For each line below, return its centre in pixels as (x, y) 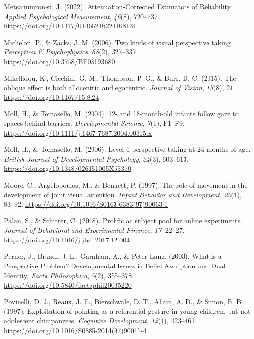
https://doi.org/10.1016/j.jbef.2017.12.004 (67, 239)
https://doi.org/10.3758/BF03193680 (59, 61)
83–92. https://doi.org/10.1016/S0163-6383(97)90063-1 (86, 204)
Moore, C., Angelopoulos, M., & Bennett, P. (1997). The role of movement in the (126, 184)
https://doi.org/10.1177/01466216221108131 (70, 26)
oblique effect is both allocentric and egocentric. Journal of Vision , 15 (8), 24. (120, 87)
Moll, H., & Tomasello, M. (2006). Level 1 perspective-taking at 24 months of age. (127, 149)
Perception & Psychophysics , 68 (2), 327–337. (71, 52)
